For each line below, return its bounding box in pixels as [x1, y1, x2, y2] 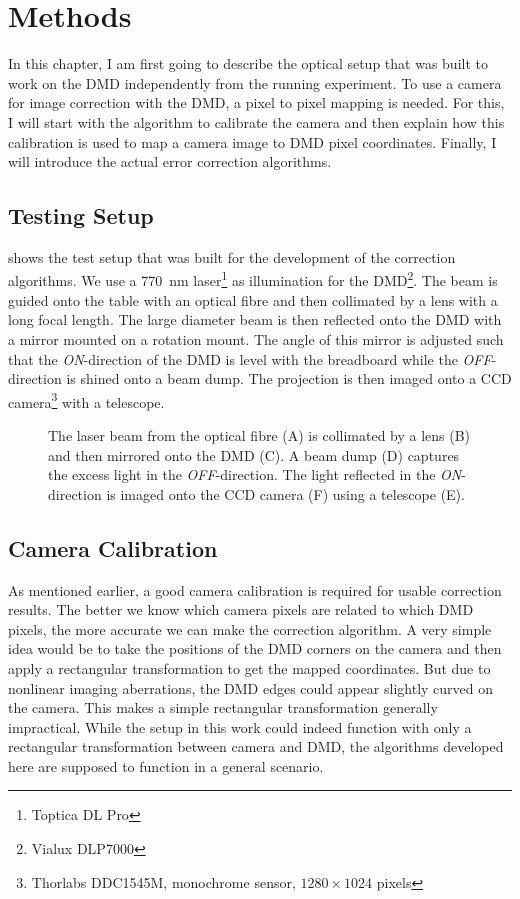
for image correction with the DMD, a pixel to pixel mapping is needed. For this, [8, 92, 505, 113]
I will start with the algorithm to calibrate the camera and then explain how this [8, 111, 505, 132]
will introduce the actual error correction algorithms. [8, 151, 332, 172]
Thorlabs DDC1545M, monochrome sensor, [31, 871, 296, 892]
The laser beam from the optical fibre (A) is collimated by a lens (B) [48, 424, 471, 445]
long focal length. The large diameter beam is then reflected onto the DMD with [8, 309, 502, 330]
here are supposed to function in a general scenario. [8, 755, 324, 776]
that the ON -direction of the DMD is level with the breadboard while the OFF [8, 348, 492, 369]
